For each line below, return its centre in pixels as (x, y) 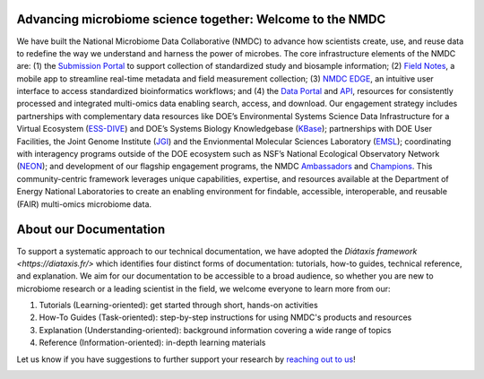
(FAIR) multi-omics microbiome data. (84, 204)
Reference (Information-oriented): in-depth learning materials (152, 343)
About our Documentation (91, 230)
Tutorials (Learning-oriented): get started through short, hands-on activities (178, 306)
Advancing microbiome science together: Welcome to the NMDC (201, 19)
